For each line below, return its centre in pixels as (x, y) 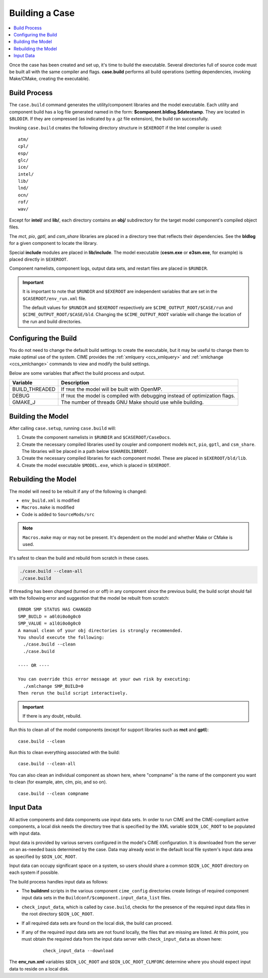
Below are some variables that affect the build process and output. (77, 373)
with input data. (25, 833)
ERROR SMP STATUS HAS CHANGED (55, 609)
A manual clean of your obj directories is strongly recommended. (100, 630)
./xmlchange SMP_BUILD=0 (53, 686)
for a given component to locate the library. (53, 243)
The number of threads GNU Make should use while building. (133, 402)
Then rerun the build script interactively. (73, 693)
